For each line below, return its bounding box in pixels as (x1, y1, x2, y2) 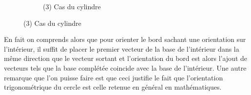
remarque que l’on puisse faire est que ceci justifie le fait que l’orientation (4, 72, 223, 82)
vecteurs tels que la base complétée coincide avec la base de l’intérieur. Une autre (4, 62, 247, 73)
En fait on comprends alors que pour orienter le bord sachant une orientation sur (4, 34, 246, 44)
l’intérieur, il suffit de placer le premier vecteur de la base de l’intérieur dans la (4, 43, 239, 54)
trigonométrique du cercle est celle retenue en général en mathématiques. (4, 82, 222, 92)
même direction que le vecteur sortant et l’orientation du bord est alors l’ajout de (4, 53, 248, 63)
